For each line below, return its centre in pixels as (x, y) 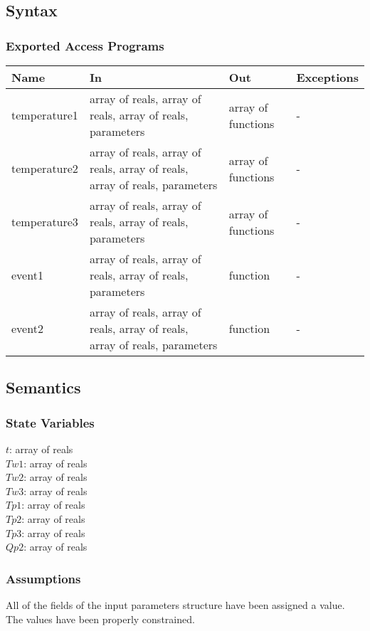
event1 (27, 275)
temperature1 (45, 115)
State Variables (50, 422)
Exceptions (327, 77)
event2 (27, 328)
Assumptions (43, 578)
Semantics (43, 387)
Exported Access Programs (85, 45)
